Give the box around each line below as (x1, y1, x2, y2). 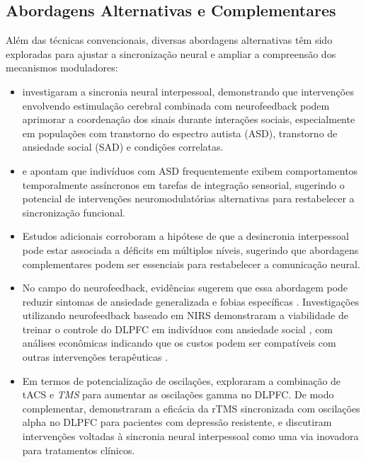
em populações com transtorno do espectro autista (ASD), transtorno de (22, 125, 338, 140)
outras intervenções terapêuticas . (22, 350, 168, 364)
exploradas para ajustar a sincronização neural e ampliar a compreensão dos (6, 46, 336, 61)
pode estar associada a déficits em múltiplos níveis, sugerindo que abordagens (22, 242, 359, 257)
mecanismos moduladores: (6, 60, 118, 75)
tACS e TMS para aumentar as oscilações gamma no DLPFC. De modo (22, 387, 334, 402)
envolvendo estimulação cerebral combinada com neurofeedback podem (22, 98, 330, 112)
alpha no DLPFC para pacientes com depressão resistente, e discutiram (22, 415, 332, 429)
